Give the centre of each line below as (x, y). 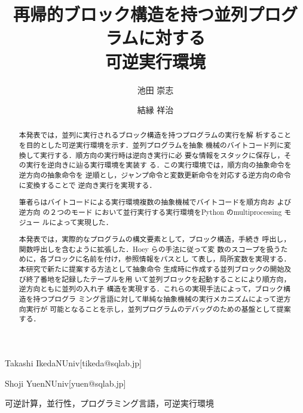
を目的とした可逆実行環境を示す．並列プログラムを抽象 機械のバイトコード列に (151, 145)
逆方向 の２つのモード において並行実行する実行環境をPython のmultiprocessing (150, 212)
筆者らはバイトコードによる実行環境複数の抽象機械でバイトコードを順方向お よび (155, 202)
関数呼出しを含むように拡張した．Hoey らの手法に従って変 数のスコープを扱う (150, 249)
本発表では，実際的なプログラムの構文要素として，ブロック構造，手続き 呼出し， (155, 239)
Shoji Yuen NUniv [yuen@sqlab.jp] (65, 383)
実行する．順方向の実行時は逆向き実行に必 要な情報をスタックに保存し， (162, 155)
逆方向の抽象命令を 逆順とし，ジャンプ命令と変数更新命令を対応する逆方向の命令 (155, 175)
